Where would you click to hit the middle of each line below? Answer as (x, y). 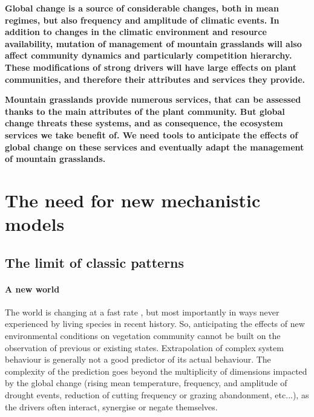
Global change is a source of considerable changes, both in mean (142, 8)
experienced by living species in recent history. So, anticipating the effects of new (155, 324)
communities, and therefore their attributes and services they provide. (155, 79)
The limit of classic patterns (95, 262)
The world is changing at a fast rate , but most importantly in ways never (142, 312)
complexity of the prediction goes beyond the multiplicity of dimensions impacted (156, 371)
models (35, 224)
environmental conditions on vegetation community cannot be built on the (143, 336)
